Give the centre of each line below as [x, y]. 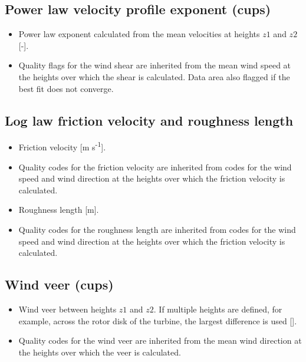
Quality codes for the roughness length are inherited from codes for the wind [157, 229]
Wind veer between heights [68, 309]
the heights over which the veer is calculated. [100, 352]
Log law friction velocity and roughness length [149, 120]
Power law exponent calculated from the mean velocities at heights [139, 34]
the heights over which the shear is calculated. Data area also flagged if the [154, 76]
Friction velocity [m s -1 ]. [62, 146]
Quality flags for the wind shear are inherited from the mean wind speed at [155, 65]
